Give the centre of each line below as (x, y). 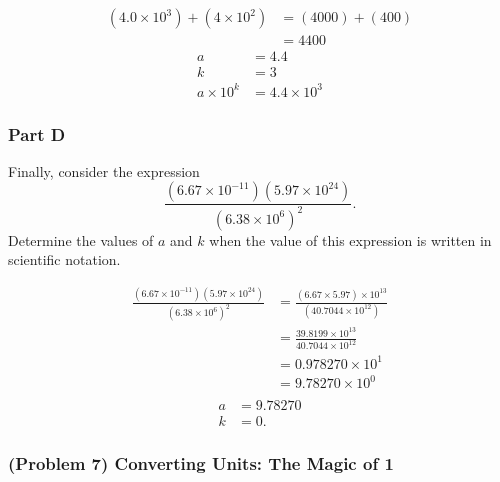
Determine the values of (81, 239)
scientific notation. (64, 259)
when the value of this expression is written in (350, 239)
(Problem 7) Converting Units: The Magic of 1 (201, 463)
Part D (37, 133)
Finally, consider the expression (104, 170)
